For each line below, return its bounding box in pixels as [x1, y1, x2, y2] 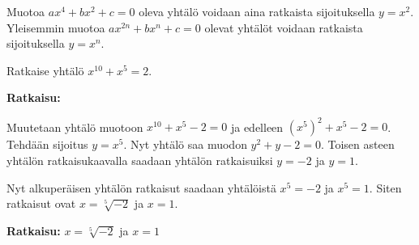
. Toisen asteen [320, 136, 395, 153]
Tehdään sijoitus [6, 136, 88, 153]
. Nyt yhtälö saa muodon [123, 136, 247, 153]
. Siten [369, 179, 402, 196]
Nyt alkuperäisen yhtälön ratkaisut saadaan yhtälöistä [6, 179, 276, 196]
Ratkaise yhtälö [6, 61, 84, 78]
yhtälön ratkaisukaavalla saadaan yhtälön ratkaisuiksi [6, 152, 273, 169]
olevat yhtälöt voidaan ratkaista [204, 19, 363, 36]
